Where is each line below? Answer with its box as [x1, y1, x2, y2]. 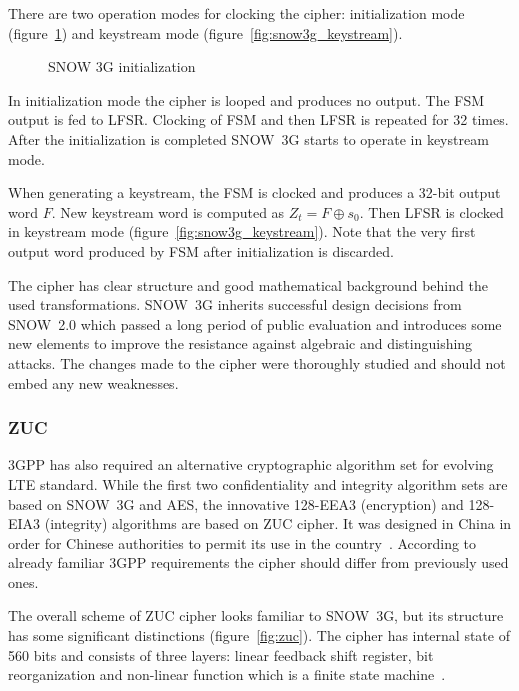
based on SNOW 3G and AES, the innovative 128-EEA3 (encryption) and [8, 493, 464, 514]
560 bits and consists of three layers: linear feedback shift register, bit [8, 644, 434, 665]
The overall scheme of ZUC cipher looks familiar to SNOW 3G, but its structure [8, 605, 504, 626]
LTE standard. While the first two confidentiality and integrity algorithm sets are [8, 473, 508, 494]
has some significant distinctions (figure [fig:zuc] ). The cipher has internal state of [8, 625, 510, 646]
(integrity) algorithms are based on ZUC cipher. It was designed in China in [44, 513, 512, 534]
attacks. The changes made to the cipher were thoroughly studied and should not [8, 352, 506, 373]
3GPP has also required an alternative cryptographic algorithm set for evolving [8, 454, 494, 475]
